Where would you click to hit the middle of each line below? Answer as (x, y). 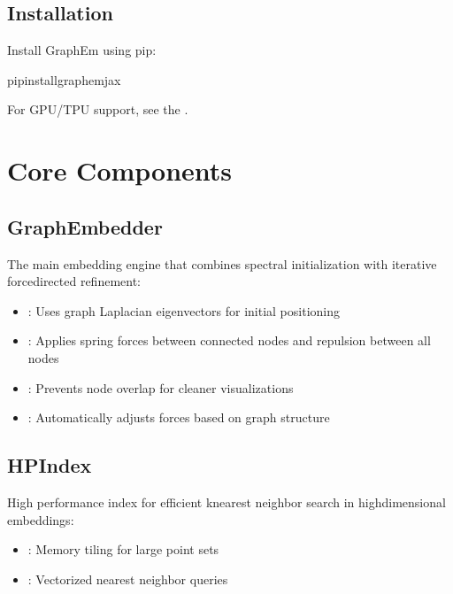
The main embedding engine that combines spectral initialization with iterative (222, 263)
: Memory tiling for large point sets (123, 549)
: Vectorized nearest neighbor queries (128, 579)
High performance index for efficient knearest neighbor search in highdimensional (226, 501)
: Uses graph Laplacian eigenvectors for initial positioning (184, 310)
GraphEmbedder (85, 226)
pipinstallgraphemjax (64, 79)
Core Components (120, 170)
